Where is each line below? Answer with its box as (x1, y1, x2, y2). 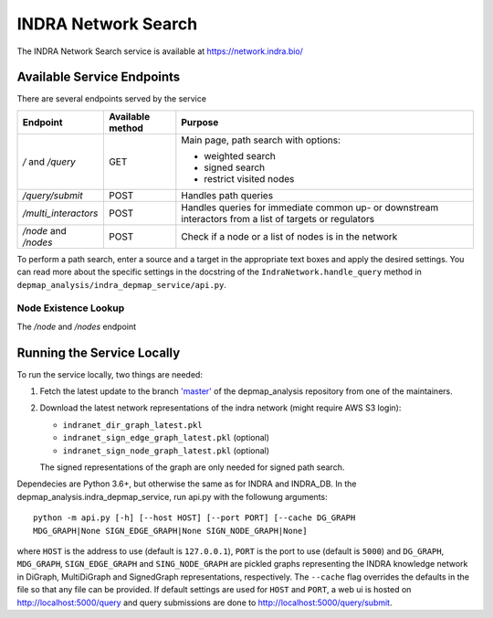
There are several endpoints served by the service (16, 93, 207, 104)
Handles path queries (181, 188, 274, 201)
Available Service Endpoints (16, 69, 181, 85)
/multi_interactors (22, 207, 99, 219)
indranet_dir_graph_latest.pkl (62, 420, 203, 430)
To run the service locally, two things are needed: (16, 368, 203, 379)
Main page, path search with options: (181, 133, 341, 146)
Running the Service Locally (16, 345, 181, 360)
